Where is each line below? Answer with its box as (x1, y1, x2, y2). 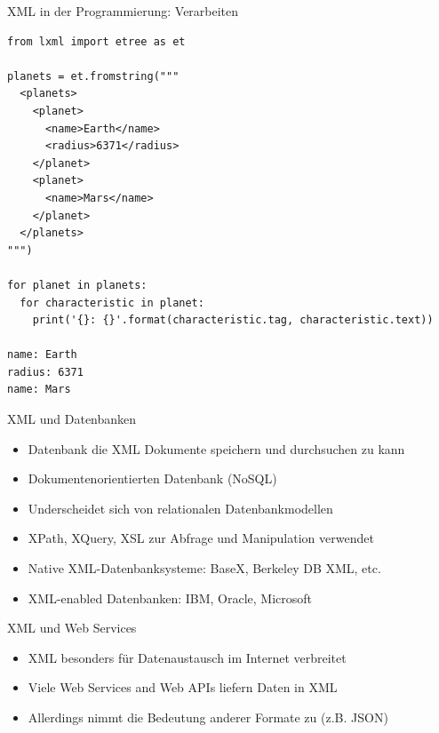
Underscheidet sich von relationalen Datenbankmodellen (28, 498, 333, 517)
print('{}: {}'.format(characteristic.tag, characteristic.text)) (32, 314, 434, 327)
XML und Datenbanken (7, 410, 137, 428)
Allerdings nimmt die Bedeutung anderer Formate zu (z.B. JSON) (28, 708, 388, 726)
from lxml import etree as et (7, 35, 186, 48)
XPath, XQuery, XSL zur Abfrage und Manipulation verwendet (28, 529, 374, 547)
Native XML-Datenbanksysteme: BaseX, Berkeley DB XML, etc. (28, 559, 381, 578)
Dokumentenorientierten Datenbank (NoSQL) (28, 469, 277, 488)
